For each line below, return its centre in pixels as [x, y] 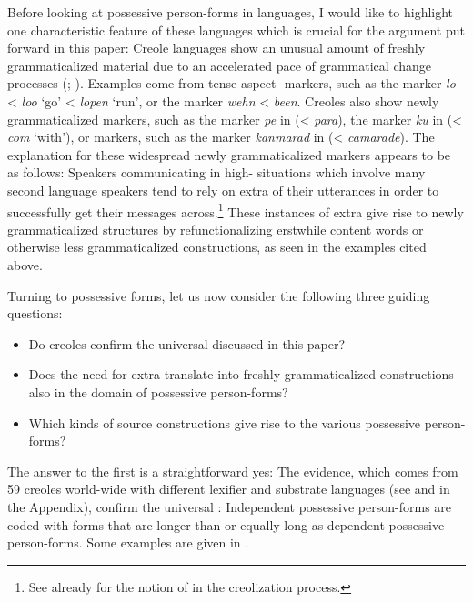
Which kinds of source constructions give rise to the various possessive [225, 422]
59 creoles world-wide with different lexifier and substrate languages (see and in [229, 489]
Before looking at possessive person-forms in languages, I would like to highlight [231, 12]
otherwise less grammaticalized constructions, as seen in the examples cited [217, 247]
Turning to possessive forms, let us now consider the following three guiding [219, 295]
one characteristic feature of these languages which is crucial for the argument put [236, 30]
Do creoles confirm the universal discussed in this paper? [187, 343]
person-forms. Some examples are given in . [128, 542]
